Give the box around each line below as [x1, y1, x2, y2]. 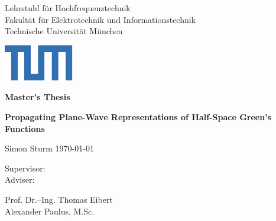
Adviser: [5, 173, 35, 186]
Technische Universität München [5, 25, 123, 37]
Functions [5, 122, 45, 134]
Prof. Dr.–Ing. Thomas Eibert [5, 193, 113, 205]
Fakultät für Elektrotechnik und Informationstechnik [5, 13, 196, 25]
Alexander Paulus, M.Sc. [5, 204, 95, 217]
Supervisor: [5, 161, 46, 174]
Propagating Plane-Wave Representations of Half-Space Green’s [5, 110, 271, 123]
